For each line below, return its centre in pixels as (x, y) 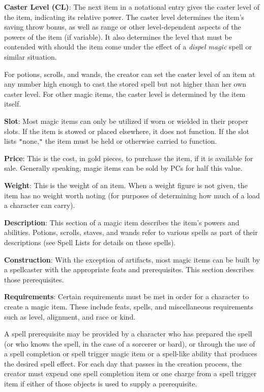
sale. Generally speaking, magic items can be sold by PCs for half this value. (123, 168)
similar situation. (31, 56)
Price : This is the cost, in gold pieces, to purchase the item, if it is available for (129, 158)
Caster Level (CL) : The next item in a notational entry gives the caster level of (132, 7)
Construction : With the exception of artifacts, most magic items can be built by (132, 259)
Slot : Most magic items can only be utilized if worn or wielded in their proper (126, 121)
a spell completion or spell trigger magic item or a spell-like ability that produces (131, 354)
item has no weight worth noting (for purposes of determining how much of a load (132, 195)
